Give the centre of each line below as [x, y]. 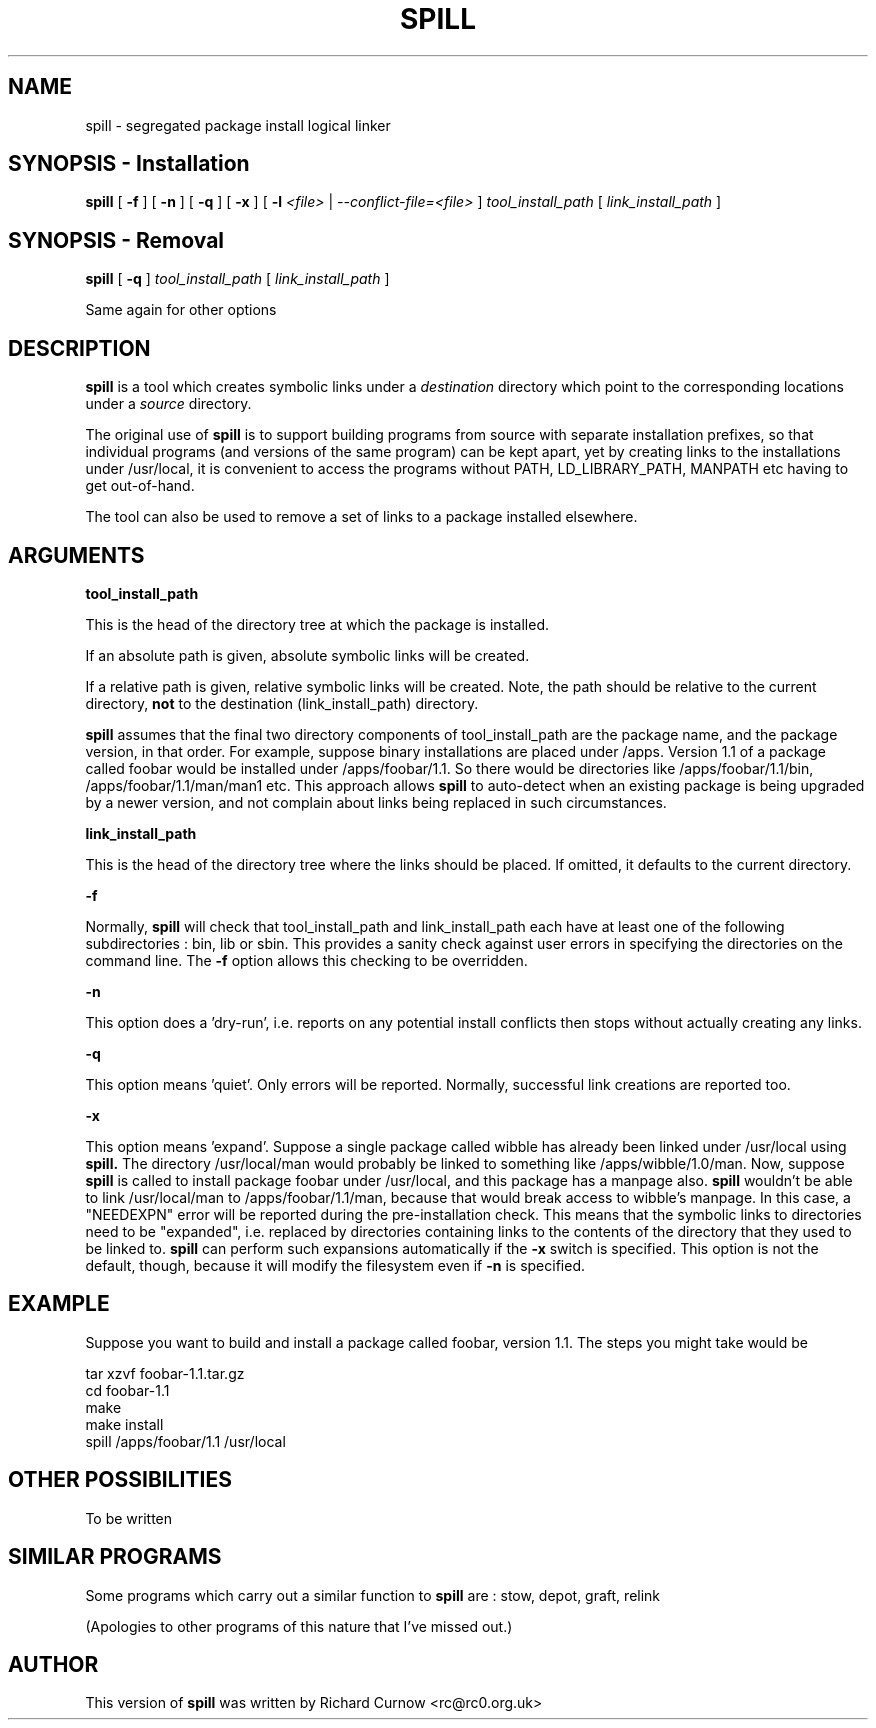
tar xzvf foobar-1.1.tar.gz [165, 1373]
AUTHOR [53, 1664]
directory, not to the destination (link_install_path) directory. [282, 703]
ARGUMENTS [76, 555]
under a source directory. [168, 404]
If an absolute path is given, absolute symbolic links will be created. [307, 655]
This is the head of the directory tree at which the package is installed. [317, 624]
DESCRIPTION [79, 348]
